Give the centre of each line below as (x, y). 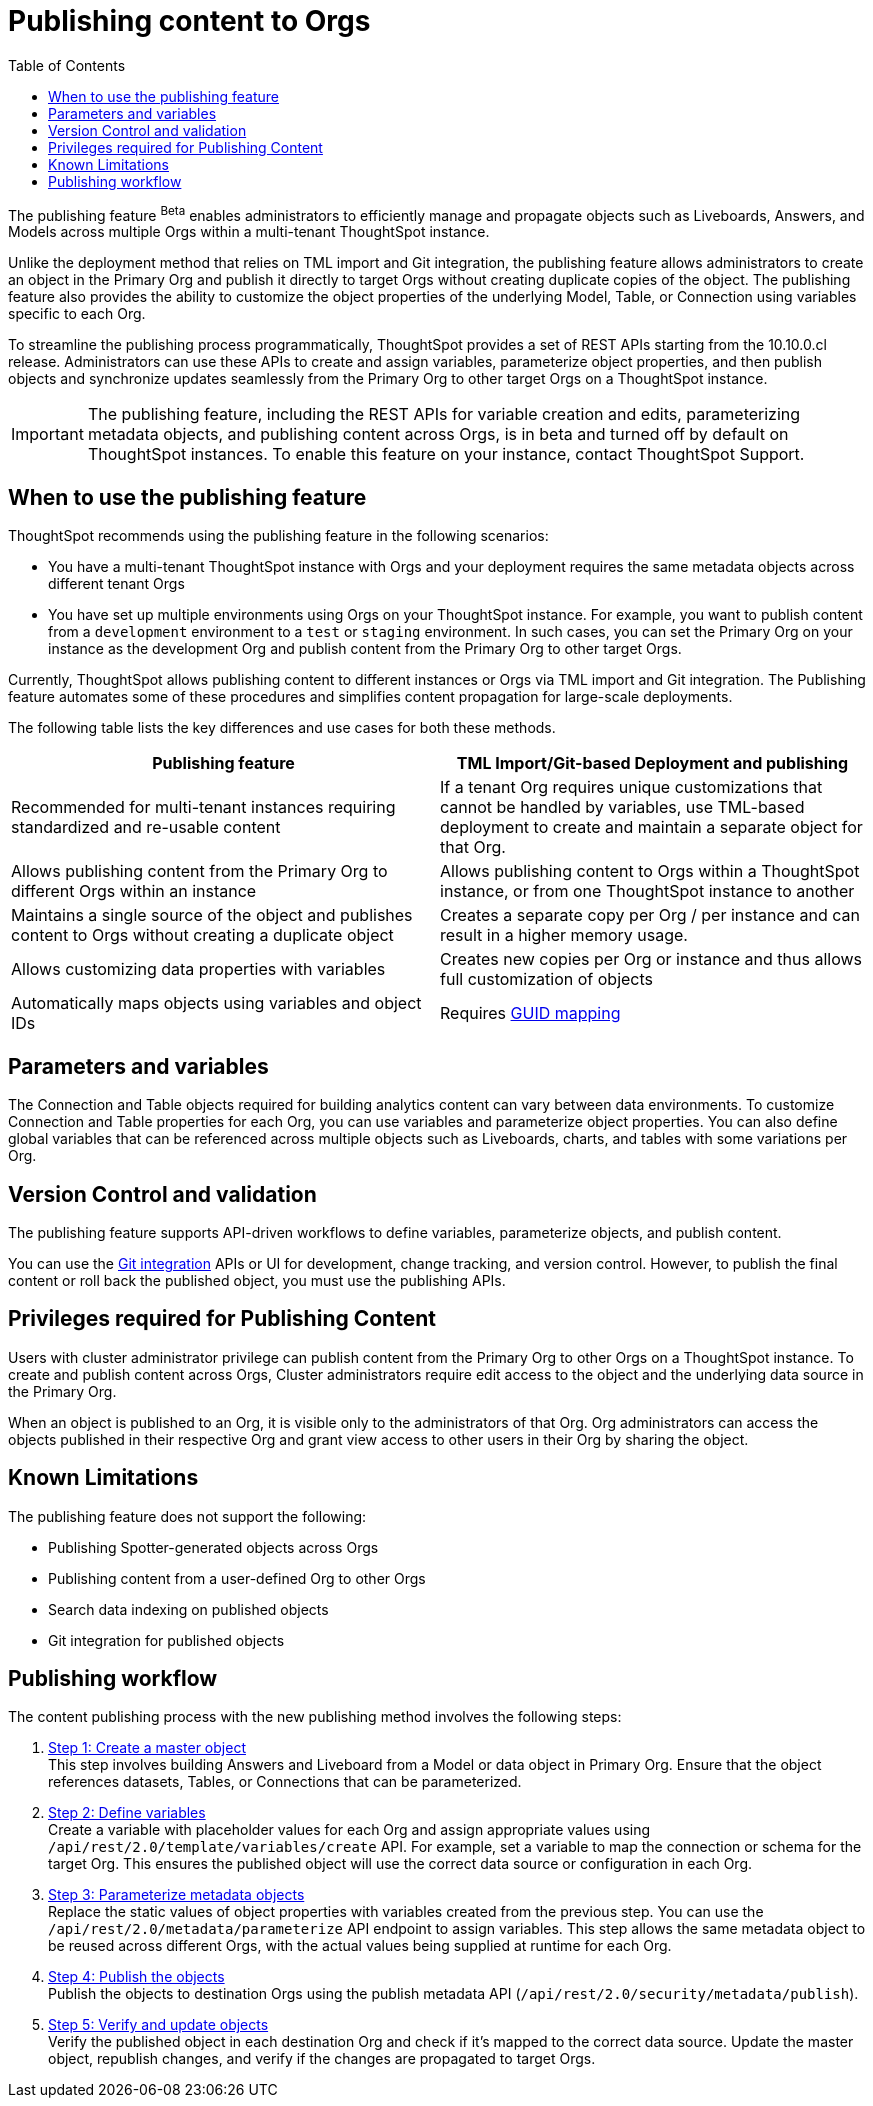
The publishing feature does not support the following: (187, 1516)
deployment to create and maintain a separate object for (651, 827)
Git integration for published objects (166, 1640)
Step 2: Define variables (127, 1813)
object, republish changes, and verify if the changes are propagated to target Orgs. (322, 2059)
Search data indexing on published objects (188, 1609)
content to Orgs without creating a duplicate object (202, 935)
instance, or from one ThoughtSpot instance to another (647, 891)
